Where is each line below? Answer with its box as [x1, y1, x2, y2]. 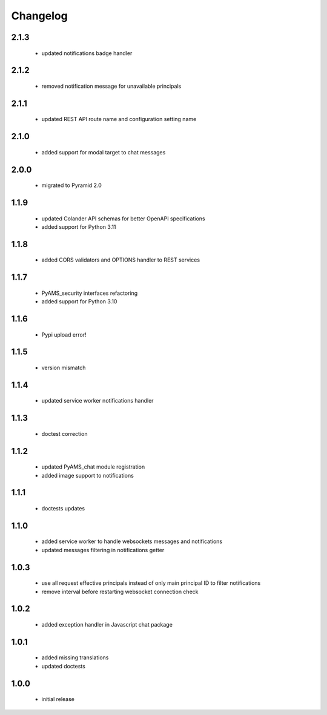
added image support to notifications [41, 472, 134, 479]
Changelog [11, 9, 68, 22]
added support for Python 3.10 [41, 298, 117, 305]
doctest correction [41, 430, 88, 437]
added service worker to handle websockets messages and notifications [41, 538, 223, 545]
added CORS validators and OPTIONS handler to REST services [41, 256, 200, 263]
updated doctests [41, 662, 86, 670]
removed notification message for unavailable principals [41, 82, 182, 90]
